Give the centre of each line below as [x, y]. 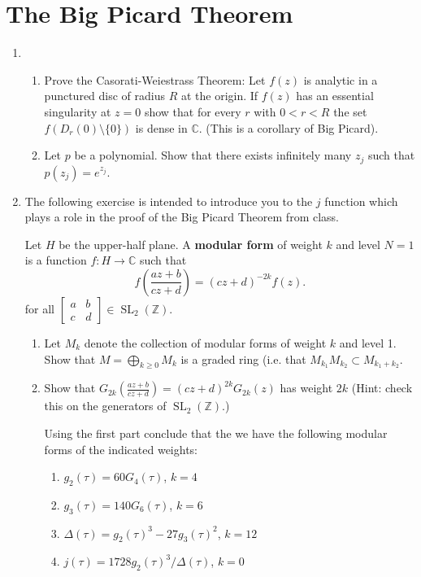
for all [40, 308]
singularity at [78, 111]
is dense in [161, 127]
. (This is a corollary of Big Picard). [289, 127]
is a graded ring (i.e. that [243, 358]
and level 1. [368, 342]
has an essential [335, 96]
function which [361, 201]
